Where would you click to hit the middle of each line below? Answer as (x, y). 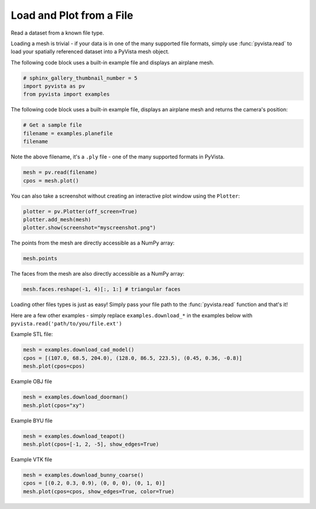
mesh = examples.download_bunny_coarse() (83, 475)
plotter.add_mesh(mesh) (57, 219)
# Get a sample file (52, 125)
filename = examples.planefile (68, 133)
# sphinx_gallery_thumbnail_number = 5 (80, 78)
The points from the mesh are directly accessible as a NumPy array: (93, 243)
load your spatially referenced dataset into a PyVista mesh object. (90, 52)
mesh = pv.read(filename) (60, 172)
